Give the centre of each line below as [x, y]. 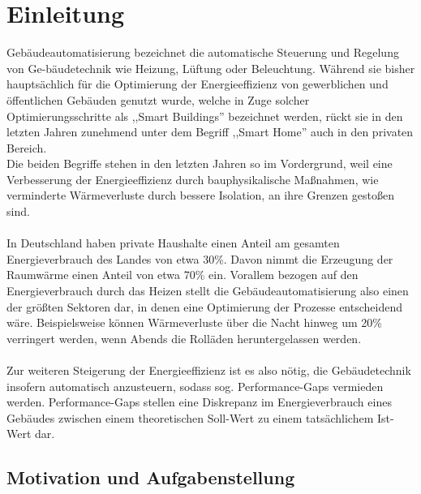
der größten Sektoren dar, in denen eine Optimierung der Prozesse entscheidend [204, 306]
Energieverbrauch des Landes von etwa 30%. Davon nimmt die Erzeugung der [200, 258]
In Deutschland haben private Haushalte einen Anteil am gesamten [173, 243]
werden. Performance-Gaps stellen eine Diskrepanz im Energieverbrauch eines [199, 402]
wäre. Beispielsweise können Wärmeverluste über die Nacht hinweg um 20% [194, 322]
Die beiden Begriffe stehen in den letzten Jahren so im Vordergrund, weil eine [200, 163]
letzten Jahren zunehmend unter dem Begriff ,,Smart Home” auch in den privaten [210, 132]
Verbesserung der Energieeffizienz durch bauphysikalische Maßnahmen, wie [193, 179]
